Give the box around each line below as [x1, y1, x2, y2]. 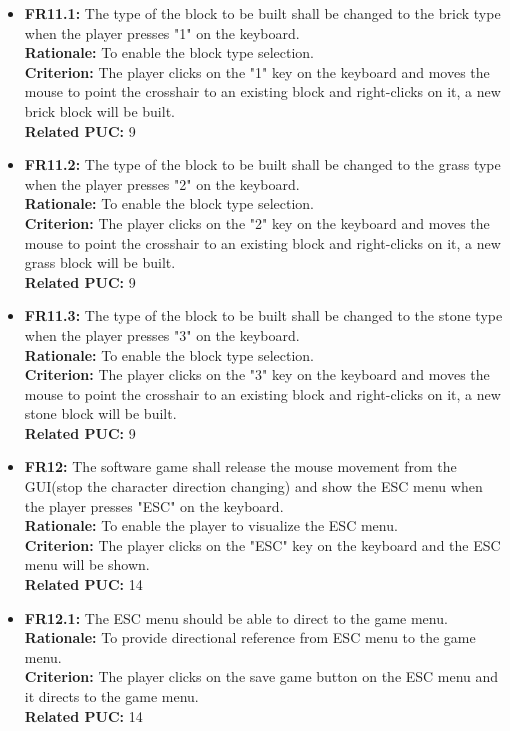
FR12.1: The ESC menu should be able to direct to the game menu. [24, 607, 448, 628]
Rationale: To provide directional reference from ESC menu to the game [24, 627, 476, 648]
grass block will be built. [24, 252, 176, 273]
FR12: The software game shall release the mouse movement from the [24, 456, 457, 477]
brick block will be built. [24, 100, 175, 121]
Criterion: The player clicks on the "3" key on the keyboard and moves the [24, 364, 490, 385]
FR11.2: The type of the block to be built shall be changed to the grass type [24, 154, 501, 175]
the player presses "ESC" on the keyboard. [24, 495, 284, 516]
